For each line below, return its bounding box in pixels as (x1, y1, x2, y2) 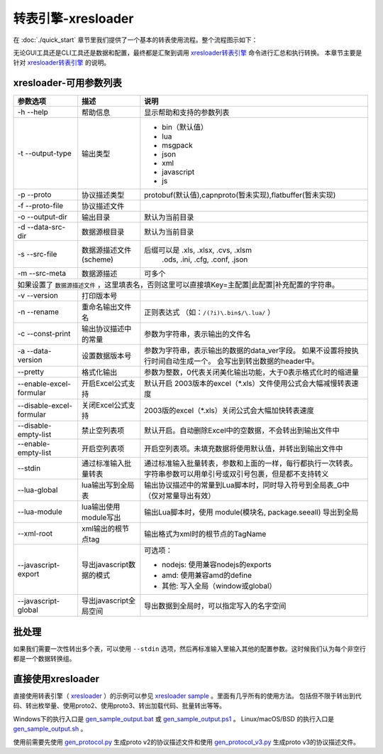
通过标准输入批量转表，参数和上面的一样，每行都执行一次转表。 (144, 458, 357, 468)
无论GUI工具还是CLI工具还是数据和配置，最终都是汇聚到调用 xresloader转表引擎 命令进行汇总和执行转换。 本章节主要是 (13, 48, 362, 57)
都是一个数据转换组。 (13, 655, 76, 663)
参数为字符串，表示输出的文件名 (144, 329, 251, 339)
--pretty (17, 367, 45, 377)
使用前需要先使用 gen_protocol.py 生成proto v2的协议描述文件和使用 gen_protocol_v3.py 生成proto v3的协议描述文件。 (13, 738, 360, 746)
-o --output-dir (17, 212, 67, 222)
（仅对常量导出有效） (144, 491, 216, 501)
